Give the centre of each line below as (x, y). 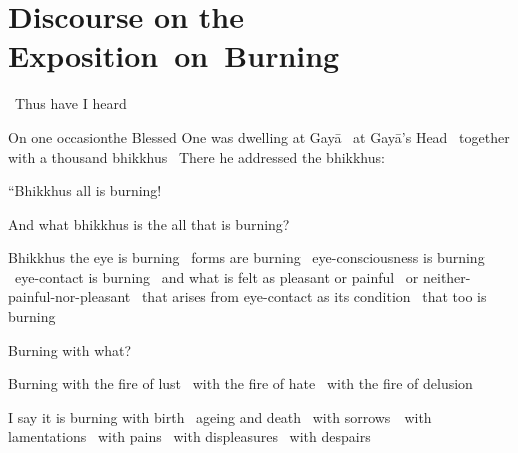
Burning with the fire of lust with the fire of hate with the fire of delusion (240, 383)
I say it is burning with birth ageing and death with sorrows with (220, 416)
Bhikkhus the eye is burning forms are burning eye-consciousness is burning (246, 257)
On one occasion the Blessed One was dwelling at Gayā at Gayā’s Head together (259, 136)
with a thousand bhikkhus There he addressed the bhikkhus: (196, 156)
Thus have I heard (70, 103)
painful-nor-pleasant (69, 296)
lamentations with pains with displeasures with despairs (189, 436)
